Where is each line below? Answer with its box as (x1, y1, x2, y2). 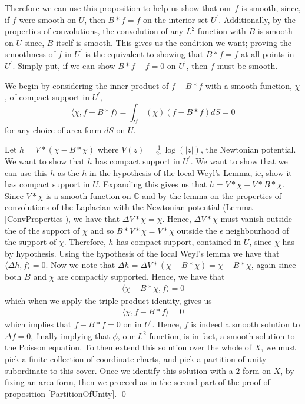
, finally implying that (31, 329, 110, 342)
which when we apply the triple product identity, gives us (5, 294, 212, 306)
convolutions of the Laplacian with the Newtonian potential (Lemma (5, 201, 253, 213)
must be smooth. (217, 59, 278, 71)
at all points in (241, 48, 294, 60)
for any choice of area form (5, 123, 102, 135)
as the (57, 166, 79, 178)
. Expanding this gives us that (98, 178, 207, 190)
